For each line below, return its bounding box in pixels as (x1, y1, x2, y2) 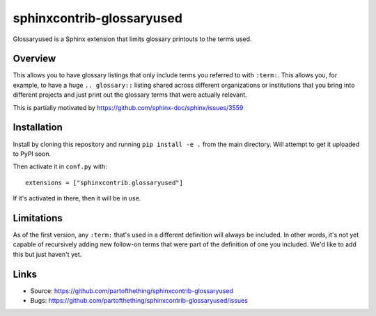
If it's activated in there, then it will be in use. (13, 194, 141, 203)
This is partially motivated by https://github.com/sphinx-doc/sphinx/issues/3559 (13, 103, 244, 111)
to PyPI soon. (13, 150, 52, 158)
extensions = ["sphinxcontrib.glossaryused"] (25, 178, 184, 187)
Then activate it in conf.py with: (13, 162, 107, 171)
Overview (13, 53, 56, 65)
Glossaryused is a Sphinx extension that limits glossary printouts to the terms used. (13, 35, 252, 43)
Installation (13, 122, 63, 134)
